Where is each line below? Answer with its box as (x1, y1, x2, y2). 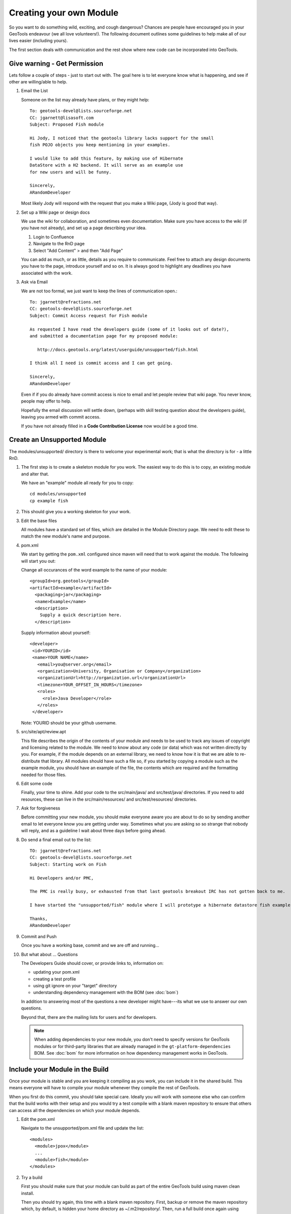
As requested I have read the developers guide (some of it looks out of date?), (30, 326, 229, 332)
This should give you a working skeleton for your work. (21, 509, 131, 515)
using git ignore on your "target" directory (33, 983, 117, 989)
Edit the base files (21, 518, 57, 523)
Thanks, (30, 916, 48, 921)
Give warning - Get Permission (9, 59, 104, 67)
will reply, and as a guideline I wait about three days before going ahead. (21, 828, 166, 834)
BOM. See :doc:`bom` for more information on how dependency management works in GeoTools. (34, 1050, 228, 1056)
